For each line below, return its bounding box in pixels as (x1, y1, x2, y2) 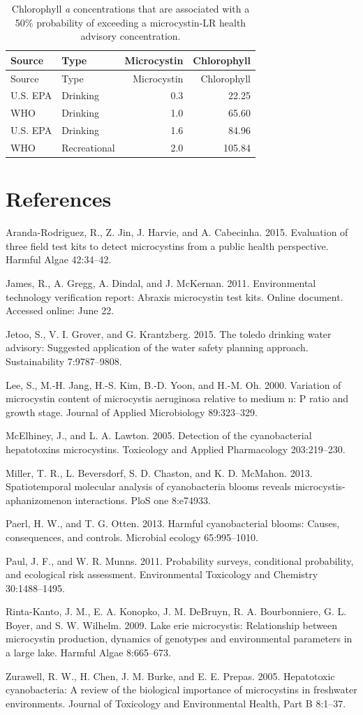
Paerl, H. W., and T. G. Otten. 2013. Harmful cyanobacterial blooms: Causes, (6, 516, 340, 531)
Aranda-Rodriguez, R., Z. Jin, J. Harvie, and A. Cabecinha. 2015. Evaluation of (6, 225, 348, 239)
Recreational (61, 140, 115, 154)
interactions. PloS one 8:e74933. (75, 492, 211, 507)
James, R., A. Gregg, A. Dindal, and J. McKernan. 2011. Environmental (6, 276, 316, 290)
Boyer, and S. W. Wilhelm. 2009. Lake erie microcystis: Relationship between (6, 617, 337, 632)
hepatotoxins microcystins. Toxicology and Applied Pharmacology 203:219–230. (6, 441, 346, 456)
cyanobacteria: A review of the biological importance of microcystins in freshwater (6, 682, 357, 697)
